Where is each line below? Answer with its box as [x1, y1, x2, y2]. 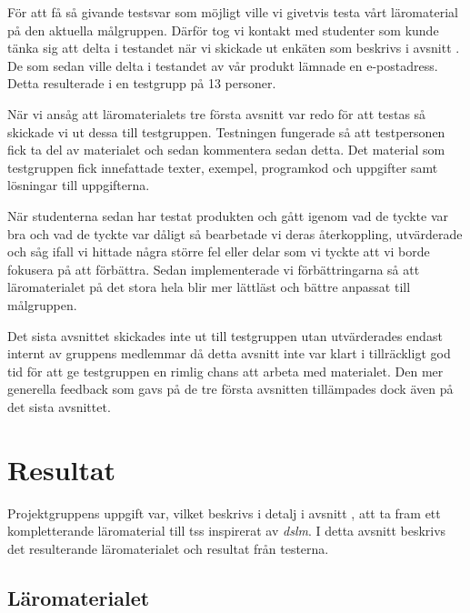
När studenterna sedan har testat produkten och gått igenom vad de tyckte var [7, 206, 448, 225]
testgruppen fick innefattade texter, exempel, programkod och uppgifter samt [7, 157, 438, 176]
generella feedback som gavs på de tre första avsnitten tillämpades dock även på [7, 379, 454, 398]
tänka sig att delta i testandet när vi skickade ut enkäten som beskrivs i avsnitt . [7, 38, 460, 57]
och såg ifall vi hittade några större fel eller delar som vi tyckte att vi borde [7, 242, 430, 261]
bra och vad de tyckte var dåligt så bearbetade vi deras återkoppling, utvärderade [7, 224, 463, 243]
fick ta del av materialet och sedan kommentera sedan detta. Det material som [7, 140, 445, 159]
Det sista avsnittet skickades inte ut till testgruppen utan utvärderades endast [7, 326, 443, 345]
